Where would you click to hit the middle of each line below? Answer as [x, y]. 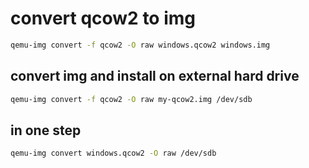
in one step [46, 130]
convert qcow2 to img [103, 18]
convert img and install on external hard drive [155, 76]
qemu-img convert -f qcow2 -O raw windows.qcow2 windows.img [140, 45]
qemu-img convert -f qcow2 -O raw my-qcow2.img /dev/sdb [131, 99]
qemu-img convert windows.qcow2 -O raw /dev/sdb [113, 153]
